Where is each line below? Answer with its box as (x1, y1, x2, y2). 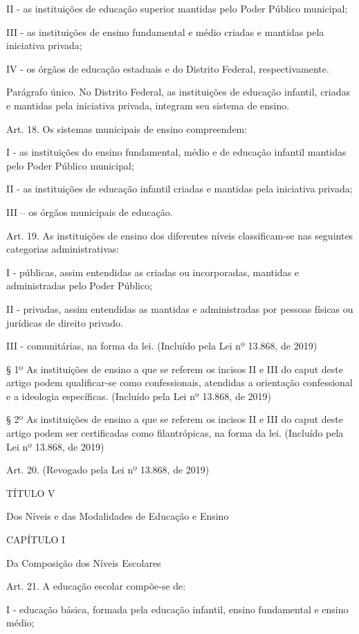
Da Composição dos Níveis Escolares (6, 555, 161, 570)
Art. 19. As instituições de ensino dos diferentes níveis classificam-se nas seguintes (6, 228, 353, 242)
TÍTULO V (6, 485, 55, 500)
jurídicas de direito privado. (6, 315, 124, 329)
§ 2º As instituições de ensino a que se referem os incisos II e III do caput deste (6, 412, 343, 426)
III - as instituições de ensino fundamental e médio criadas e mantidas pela (6, 24, 324, 39)
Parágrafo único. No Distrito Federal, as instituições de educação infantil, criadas (6, 84, 351, 99)
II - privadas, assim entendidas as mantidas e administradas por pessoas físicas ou (6, 301, 353, 316)
